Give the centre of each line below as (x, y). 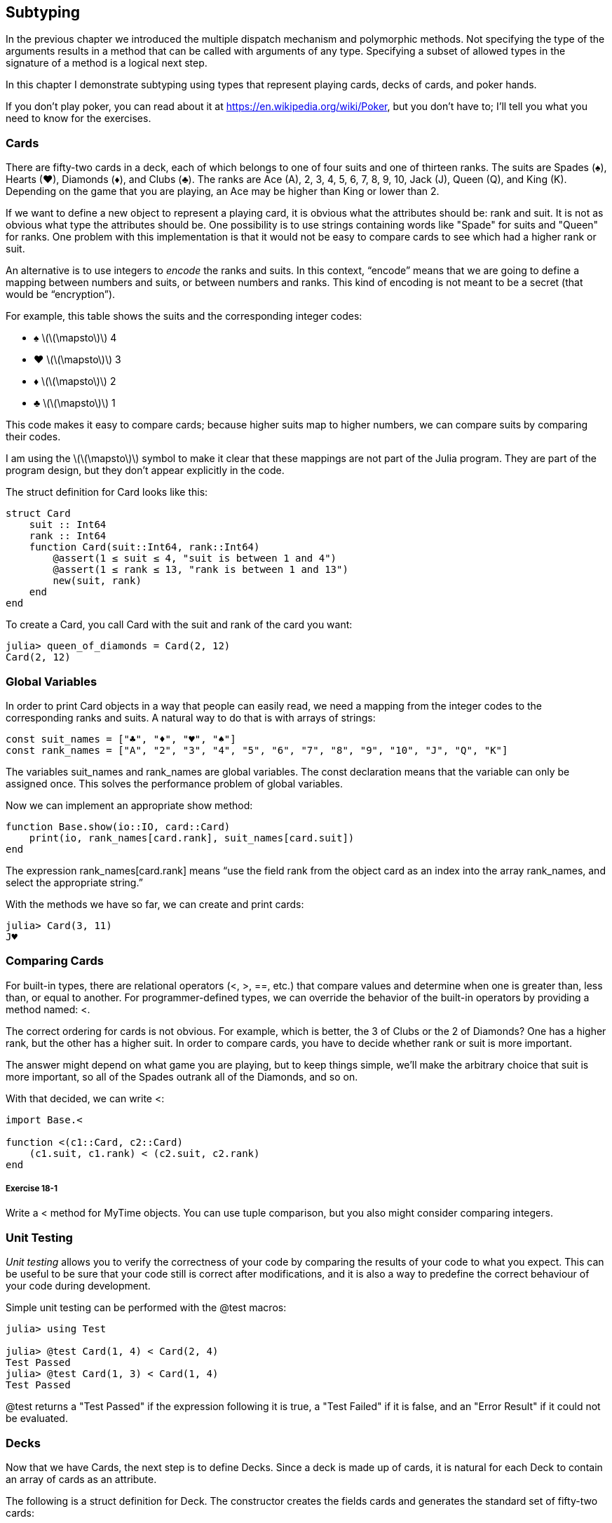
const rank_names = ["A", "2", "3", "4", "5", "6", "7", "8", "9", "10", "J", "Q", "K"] (257, 750)
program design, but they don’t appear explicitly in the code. (145, 471)
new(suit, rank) (97, 581)
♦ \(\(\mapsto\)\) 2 (75, 381)
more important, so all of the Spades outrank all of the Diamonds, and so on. (182, 1076)
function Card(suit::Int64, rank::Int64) (144, 547)
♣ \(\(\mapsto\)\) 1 (75, 403)
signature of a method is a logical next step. (107, 63)
